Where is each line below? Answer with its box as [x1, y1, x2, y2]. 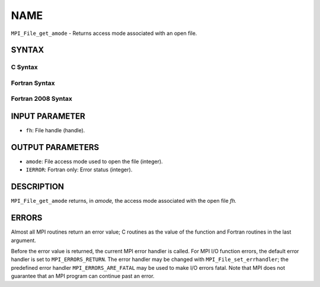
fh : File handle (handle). [25, 127, 85, 134]
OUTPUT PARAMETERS [11, 142, 100, 152]
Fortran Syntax [11, 79, 55, 87]
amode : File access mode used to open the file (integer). [25, 158, 163, 165]
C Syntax [11, 63, 38, 71]
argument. [11, 237, 37, 244]
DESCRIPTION [11, 181, 65, 192]
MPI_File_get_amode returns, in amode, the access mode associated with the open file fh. [11, 197, 237, 205]
